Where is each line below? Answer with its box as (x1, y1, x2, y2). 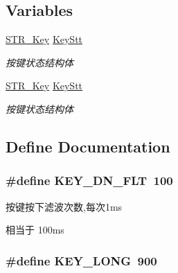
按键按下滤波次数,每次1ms (6, 199, 123, 213)
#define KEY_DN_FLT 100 (6, 172, 173, 189)
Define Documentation (6, 135, 170, 157)
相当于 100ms (6, 222, 64, 237)
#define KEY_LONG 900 (6, 252, 157, 269)
